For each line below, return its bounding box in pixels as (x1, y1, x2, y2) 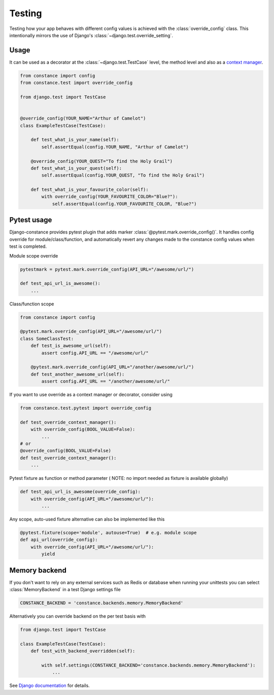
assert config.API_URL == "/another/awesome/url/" (41, 379, 170, 384)
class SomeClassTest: (20, 336, 74, 341)
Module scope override (9, 252, 58, 259)
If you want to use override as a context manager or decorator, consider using (9, 392, 173, 398)
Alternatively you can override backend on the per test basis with (9, 613, 146, 619)
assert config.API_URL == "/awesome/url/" (41, 350, 149, 356)
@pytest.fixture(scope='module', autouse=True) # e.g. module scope (20, 530, 197, 535)
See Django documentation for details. (9, 682, 90, 689)
